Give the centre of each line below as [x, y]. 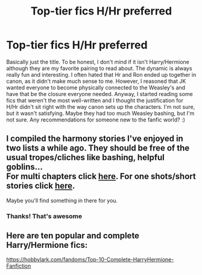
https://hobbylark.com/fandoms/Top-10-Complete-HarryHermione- [90, 260]
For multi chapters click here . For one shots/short [101, 176]
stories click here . [41, 186]
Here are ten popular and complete [73, 236]
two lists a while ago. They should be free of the [98, 148]
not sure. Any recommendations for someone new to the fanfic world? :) [96, 120]
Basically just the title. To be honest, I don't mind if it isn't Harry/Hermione [98, 62]
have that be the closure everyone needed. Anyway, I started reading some [99, 94]
